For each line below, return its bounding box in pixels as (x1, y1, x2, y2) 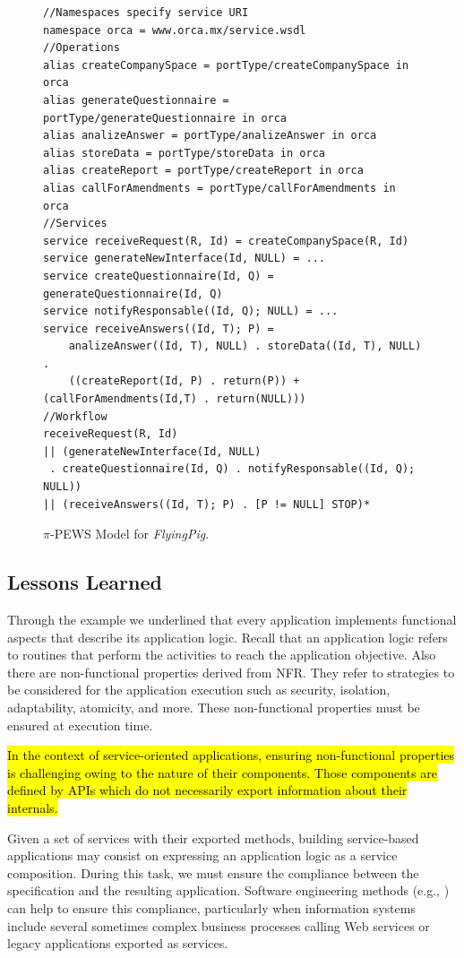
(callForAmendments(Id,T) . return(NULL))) (43, 393, 306, 406)
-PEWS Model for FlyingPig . (49, 524, 210, 543)
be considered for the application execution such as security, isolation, (7, 680, 391, 699)
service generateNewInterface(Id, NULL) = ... (43, 252, 325, 265)
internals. (7, 798, 58, 816)
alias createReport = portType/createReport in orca (43, 164, 364, 177)
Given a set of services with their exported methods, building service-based (7, 828, 419, 847)
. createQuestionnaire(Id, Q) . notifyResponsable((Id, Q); (49, 462, 416, 476)
